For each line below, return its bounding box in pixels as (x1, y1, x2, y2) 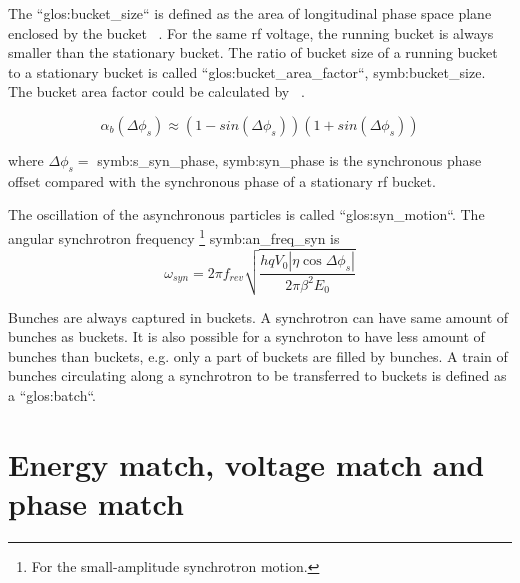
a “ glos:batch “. (8, 385, 96, 406)
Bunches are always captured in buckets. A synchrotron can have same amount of (8, 306, 509, 327)
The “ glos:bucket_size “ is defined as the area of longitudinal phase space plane (8, 3, 492, 23)
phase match (8, 483, 184, 524)
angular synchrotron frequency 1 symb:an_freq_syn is (8, 224, 340, 248)
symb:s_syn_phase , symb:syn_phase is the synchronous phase (97, 149, 482, 170)
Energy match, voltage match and (8, 443, 485, 484)
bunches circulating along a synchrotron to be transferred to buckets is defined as (8, 365, 507, 386)
